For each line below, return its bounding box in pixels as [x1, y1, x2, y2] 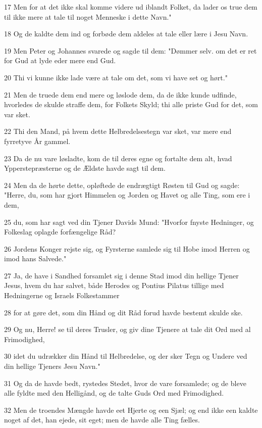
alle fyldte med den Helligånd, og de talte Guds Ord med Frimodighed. [4, 388, 224, 398]
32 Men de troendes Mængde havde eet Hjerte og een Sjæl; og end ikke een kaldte [4, 404, 258, 415]
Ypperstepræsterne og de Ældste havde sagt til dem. [4, 163, 166, 173]
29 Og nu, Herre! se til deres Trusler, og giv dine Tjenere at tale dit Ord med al [4, 324, 251, 335]
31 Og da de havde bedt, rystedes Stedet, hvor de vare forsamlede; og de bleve [4, 377, 246, 388]
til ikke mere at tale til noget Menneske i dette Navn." [4, 11, 172, 22]
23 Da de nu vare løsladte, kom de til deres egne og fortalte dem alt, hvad [4, 153, 232, 163]
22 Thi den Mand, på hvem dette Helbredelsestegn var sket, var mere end [4, 126, 232, 136]
